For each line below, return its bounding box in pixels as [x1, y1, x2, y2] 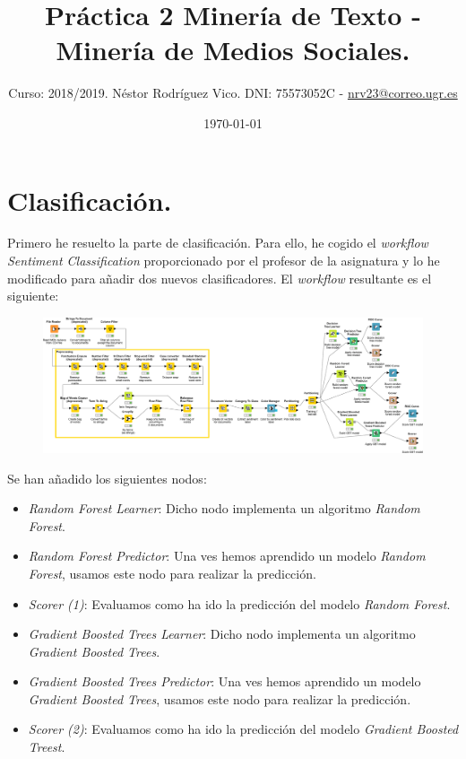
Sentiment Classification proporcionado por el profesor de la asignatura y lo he [7, 251, 440, 270]
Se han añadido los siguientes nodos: [7, 468, 207, 487]
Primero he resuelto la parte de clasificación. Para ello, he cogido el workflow [7, 233, 428, 252]
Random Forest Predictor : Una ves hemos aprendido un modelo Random [28, 546, 426, 565]
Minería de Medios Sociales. [56, 31, 410, 68]
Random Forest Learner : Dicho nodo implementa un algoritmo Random [28, 499, 420, 518]
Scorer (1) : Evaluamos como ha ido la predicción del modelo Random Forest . [28, 594, 451, 613]
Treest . [28, 737, 65, 756]
